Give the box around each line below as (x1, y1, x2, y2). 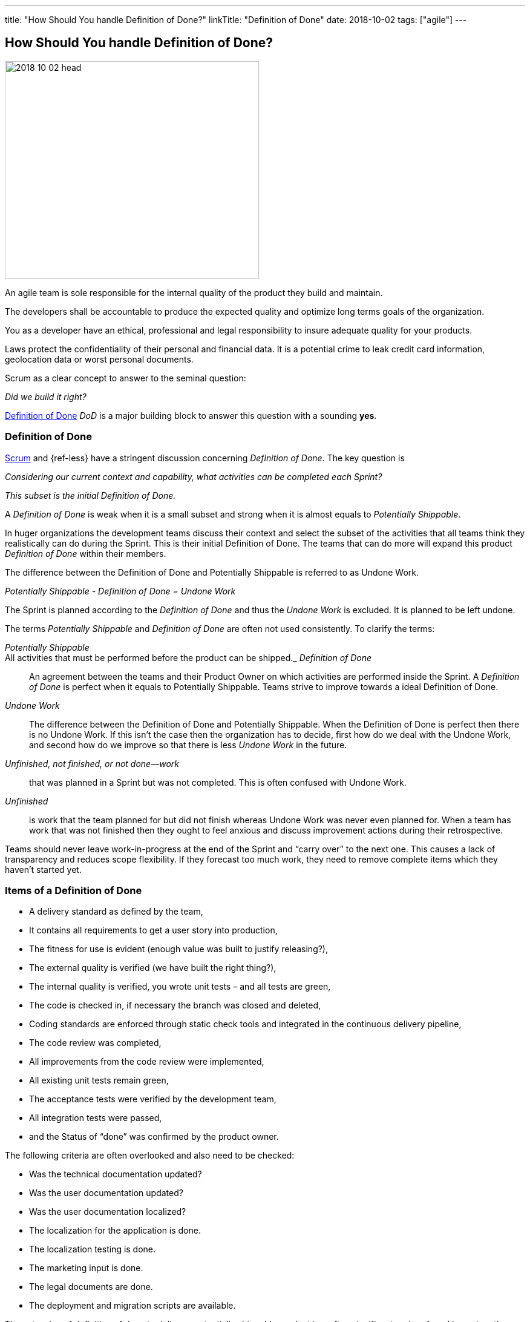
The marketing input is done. (29, 1263, 143, 1274)
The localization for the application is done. (29, 1225, 201, 1236)
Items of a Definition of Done (5, 884, 142, 896)
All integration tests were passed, (29, 1113, 162, 1123)
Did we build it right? (5, 391, 87, 402)
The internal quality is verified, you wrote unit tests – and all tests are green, (29, 981, 331, 992)
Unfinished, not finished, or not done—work (5, 758, 179, 769)
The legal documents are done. (29, 1281, 153, 1292)
